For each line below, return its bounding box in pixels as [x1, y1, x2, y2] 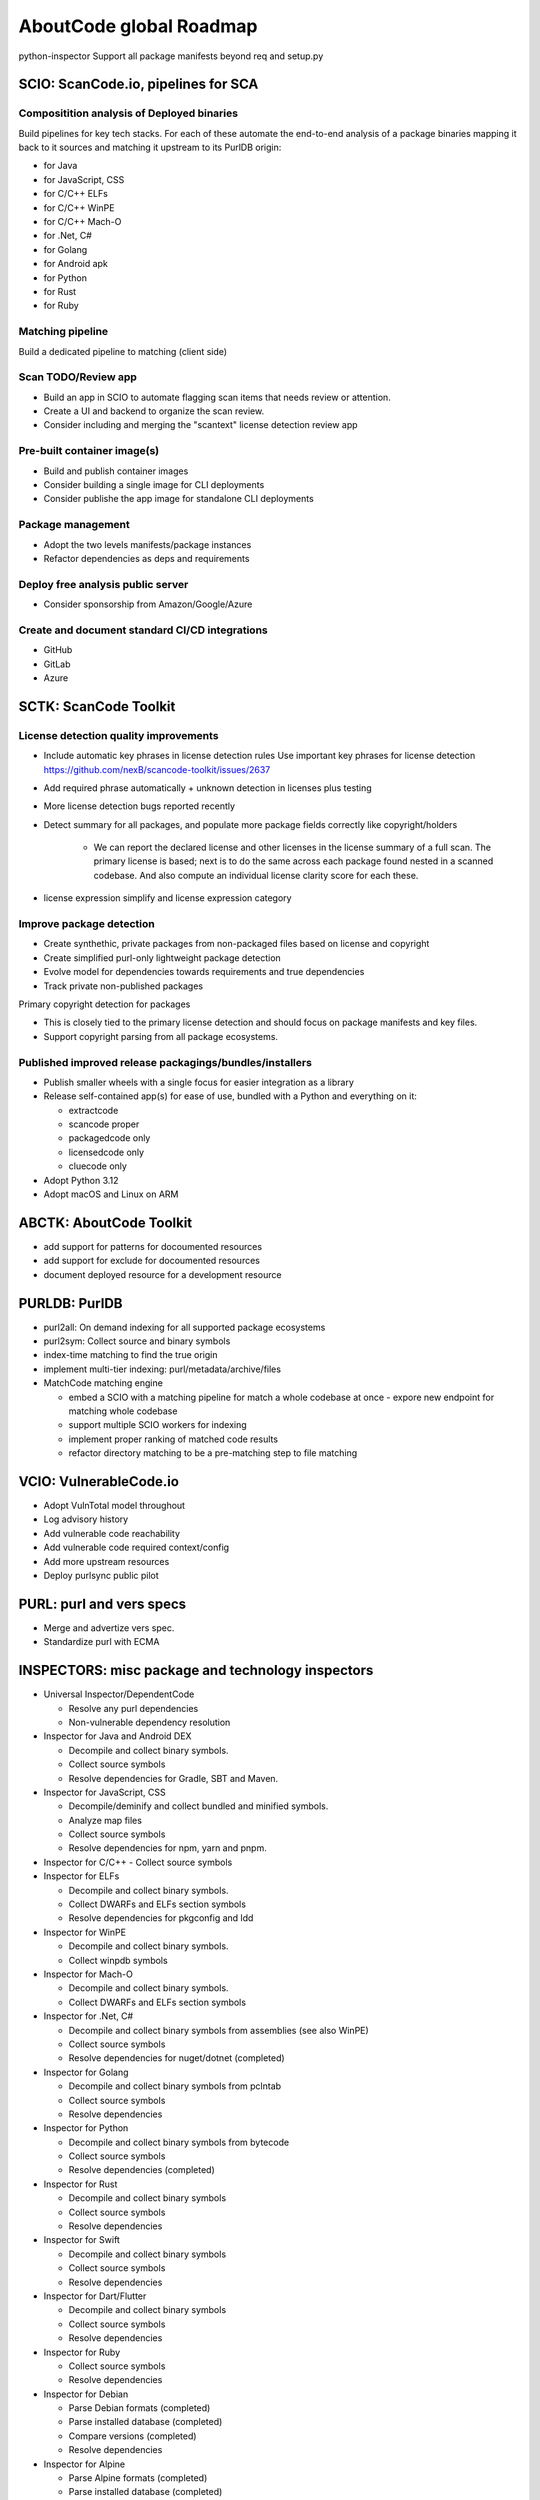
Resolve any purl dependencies [68, 1702, 199, 1714]
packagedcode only [68, 1132, 151, 1144]
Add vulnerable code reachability [43, 1527, 180, 1539]
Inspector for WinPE [43, 1926, 127, 1938]
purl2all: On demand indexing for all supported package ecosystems [43, 1321, 326, 1333]
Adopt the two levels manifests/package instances [43, 538, 252, 550]
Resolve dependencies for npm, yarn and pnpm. [68, 1842, 267, 1854]
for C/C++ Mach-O [43, 216, 122, 228]
